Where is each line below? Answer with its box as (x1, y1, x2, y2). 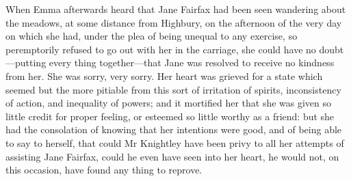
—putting (5, 55, 47, 70)
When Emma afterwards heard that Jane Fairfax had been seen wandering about (5, 2, 346, 16)
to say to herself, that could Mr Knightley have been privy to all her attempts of (5, 135, 344, 150)
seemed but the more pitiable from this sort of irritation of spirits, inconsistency (5, 82, 341, 96)
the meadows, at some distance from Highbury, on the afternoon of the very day (5, 15, 342, 29)
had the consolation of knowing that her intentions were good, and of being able (5, 122, 342, 137)
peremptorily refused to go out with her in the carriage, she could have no (5, 42, 316, 56)
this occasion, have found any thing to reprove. (5, 163, 203, 177)
